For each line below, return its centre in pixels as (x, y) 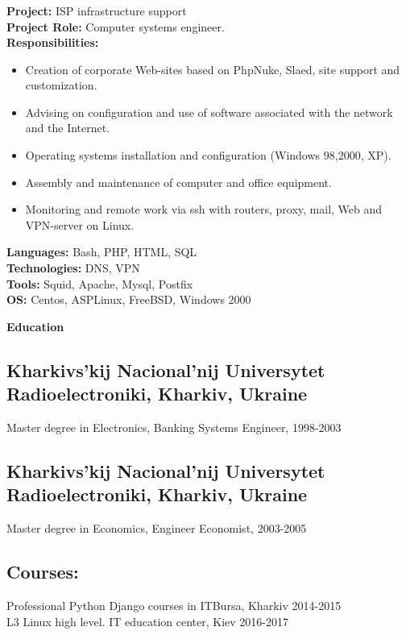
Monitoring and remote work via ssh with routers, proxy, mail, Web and (204, 209)
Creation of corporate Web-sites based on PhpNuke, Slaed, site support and (213, 69)
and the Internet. (68, 128)
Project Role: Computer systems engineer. (116, 26)
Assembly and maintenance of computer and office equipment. (178, 182)
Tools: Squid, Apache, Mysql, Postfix (100, 283)
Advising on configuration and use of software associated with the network (209, 112)
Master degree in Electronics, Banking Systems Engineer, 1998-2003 (174, 427)
